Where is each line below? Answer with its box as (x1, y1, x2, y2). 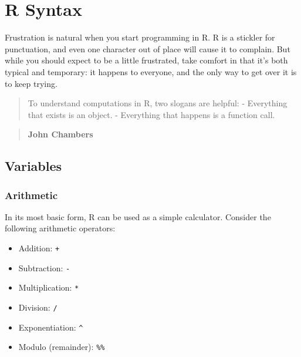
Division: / (18, 301, 58, 314)
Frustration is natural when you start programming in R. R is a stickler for (5, 31, 275, 43)
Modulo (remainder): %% (18, 341, 105, 353)
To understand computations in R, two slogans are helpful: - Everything (28, 97, 288, 109)
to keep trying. (5, 77, 58, 89)
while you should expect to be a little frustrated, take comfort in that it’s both (5, 54, 288, 66)
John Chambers (28, 128, 93, 140)
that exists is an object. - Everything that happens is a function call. (28, 108, 275, 120)
